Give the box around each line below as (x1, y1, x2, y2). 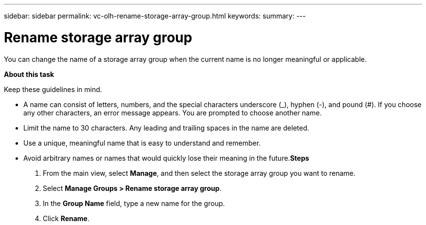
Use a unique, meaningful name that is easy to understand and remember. (23, 138, 261, 147)
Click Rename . (43, 214, 90, 223)
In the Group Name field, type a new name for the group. (43, 199, 225, 207)
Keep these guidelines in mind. (4, 85, 102, 94)
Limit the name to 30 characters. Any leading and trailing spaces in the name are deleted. (23, 123, 309, 132)
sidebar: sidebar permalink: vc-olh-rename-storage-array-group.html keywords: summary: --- (4, 12, 306, 20)
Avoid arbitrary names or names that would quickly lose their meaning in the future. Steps (23, 153, 309, 162)
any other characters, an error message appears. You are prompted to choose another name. (23, 108, 322, 117)
